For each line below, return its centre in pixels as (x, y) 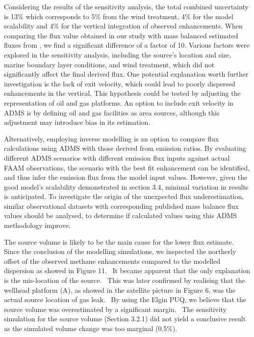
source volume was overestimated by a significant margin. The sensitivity (115, 309)
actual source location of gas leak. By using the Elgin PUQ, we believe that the (125, 299)
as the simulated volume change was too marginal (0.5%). (91, 328)
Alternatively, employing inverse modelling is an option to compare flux (112, 138)
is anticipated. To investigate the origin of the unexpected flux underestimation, (124, 196)
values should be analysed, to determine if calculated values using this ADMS (121, 215)
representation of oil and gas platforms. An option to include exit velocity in (119, 102)
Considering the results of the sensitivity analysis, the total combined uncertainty (126, 6)
